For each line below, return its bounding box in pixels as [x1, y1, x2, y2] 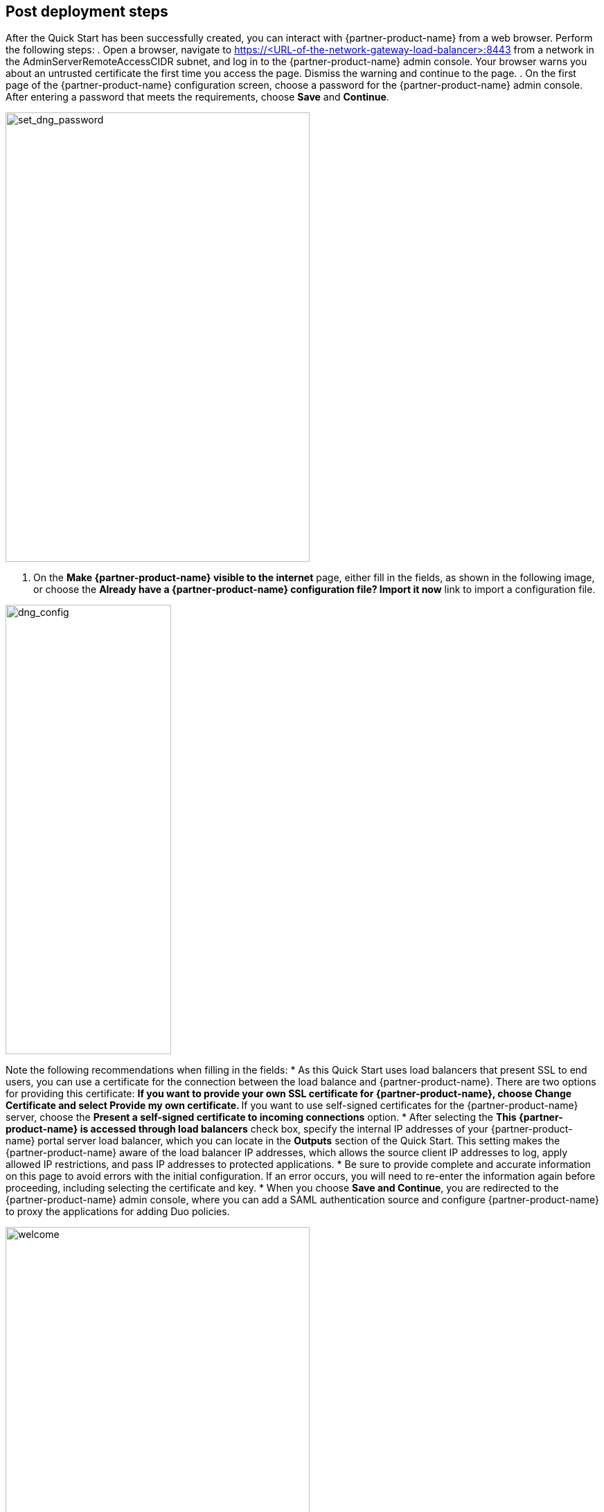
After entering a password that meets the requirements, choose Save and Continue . [6, 91, 389, 103]
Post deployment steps [6, 3, 168, 20]
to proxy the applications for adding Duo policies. [6, 1205, 230, 1218]
